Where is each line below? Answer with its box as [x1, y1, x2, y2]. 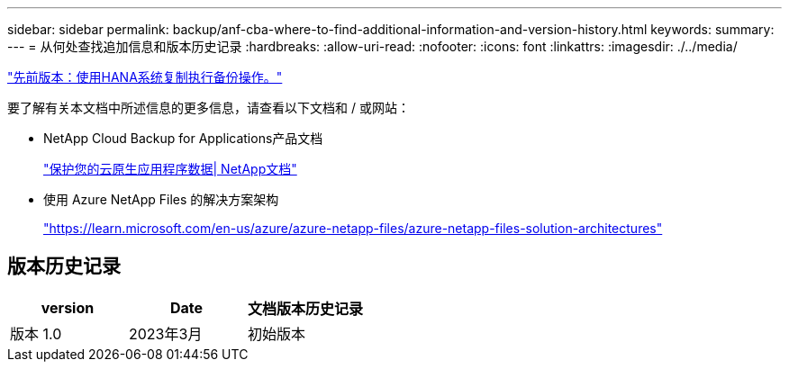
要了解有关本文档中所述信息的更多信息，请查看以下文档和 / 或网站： [7, 100, 410, 115]
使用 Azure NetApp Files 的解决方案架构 [43, 192, 279, 207]
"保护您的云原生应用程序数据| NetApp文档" [43, 161, 297, 176]
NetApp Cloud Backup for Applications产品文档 [43, 130, 323, 146]
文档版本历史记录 [248, 299, 364, 318]
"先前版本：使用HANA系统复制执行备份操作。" [7, 69, 283, 85]
